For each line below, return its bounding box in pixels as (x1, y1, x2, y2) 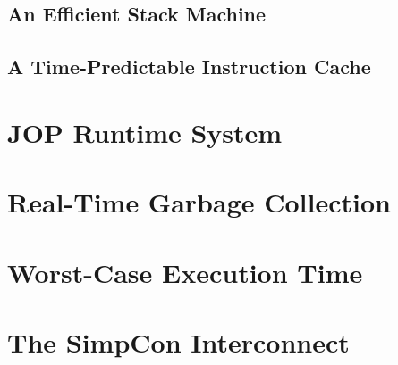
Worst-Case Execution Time (7, 253, 363, 290)
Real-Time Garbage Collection (7, 184, 391, 220)
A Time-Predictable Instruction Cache (7, 53, 371, 80)
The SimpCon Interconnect (7, 323, 350, 360)
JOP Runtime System (7, 113, 283, 150)
